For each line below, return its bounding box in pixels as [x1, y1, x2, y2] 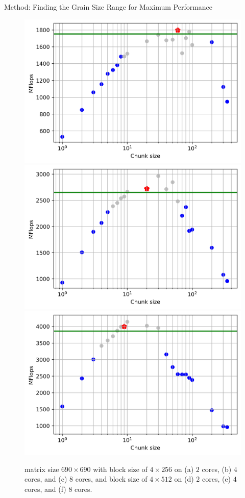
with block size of [93, 463, 148, 474]
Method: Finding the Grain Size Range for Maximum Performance [4, 2, 213, 12]
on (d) [174, 474, 194, 484]
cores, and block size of [75, 474, 148, 484]
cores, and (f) [24, 483, 66, 494]
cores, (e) [202, 474, 231, 484]
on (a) [174, 463, 194, 474]
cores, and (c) [24, 474, 67, 484]
